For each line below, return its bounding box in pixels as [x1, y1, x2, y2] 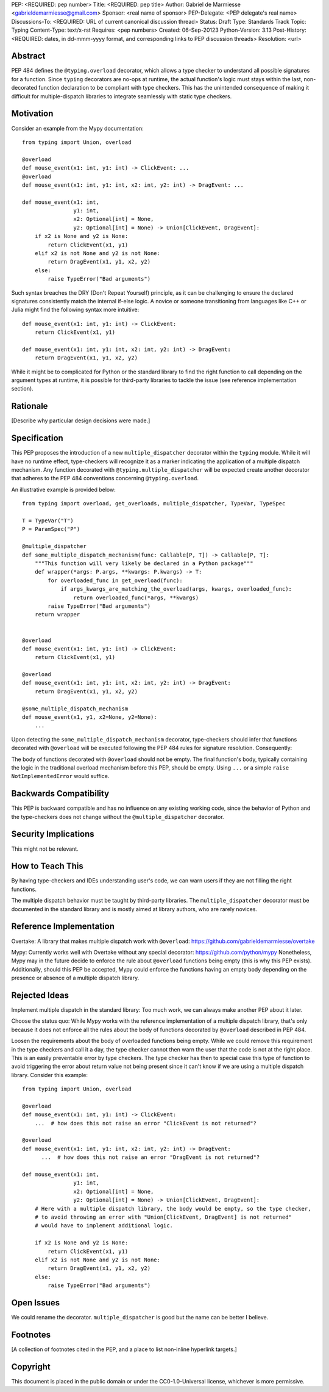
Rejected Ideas [11, 990, 69, 1000]
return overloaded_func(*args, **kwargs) [73, 594, 199, 601]
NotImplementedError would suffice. [11, 773, 110, 780]
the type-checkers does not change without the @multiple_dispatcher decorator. [11, 813, 225, 820]
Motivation [11, 109, 54, 119]
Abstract [11, 51, 46, 61]
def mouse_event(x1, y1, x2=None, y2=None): [22, 714, 158, 721]
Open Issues [11, 1297, 60, 1308]
